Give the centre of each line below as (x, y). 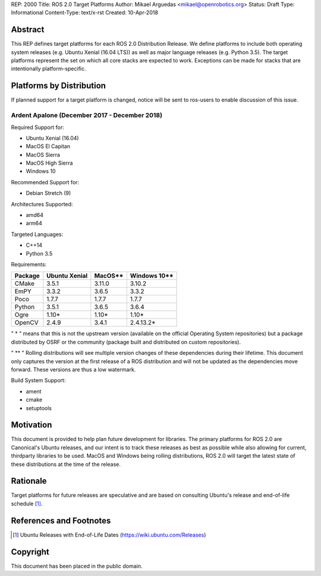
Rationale (29, 481)
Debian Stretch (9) (48, 193)
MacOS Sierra (43, 155)
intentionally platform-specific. (48, 69)
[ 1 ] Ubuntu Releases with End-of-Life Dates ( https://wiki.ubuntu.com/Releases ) (109, 534)
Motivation (32, 425)
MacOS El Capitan (48, 146)
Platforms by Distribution (59, 86)
